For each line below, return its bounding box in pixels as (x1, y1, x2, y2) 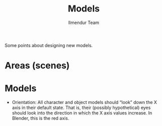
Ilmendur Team (68, 19, 100, 25)
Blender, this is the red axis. (12, 115, 70, 121)
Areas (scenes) (5, 60, 70, 71)
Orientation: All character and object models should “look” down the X (12, 99, 157, 105)
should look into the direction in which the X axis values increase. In (12, 110, 152, 116)
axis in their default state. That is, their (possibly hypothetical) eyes (12, 104, 151, 110)
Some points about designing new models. (5, 42, 93, 48)
